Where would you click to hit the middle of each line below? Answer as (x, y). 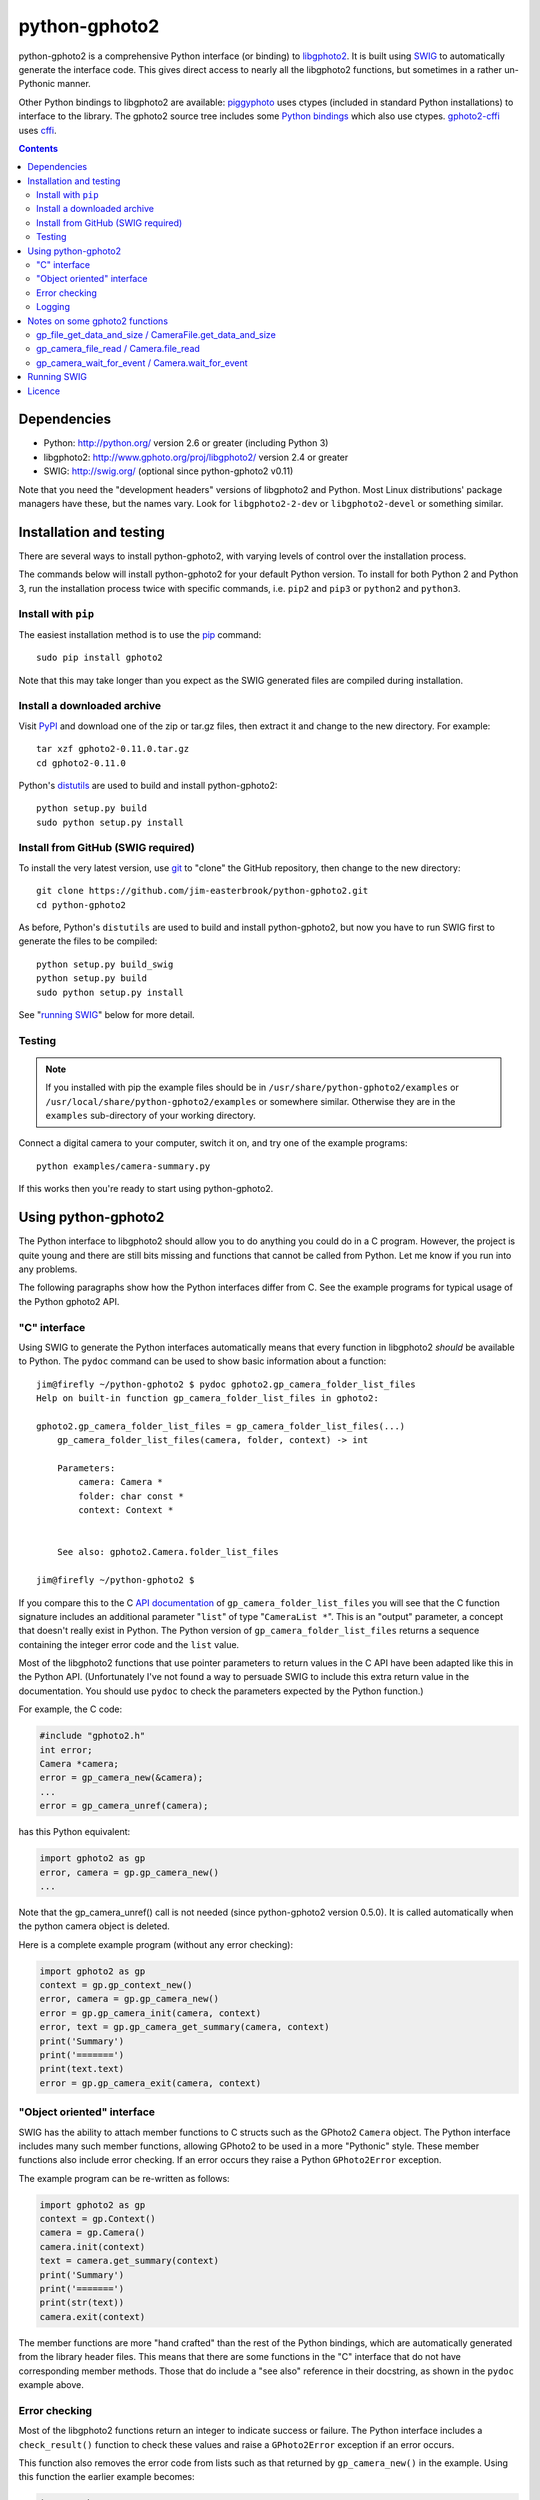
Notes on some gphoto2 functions (98, 321)
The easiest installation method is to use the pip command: (140, 634)
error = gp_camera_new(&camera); (121, 1778)
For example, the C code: (70, 1709)
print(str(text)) (82, 2303)
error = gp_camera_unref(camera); (124, 1806)
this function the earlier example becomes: (106, 2477)
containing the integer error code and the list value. (129, 1644)
